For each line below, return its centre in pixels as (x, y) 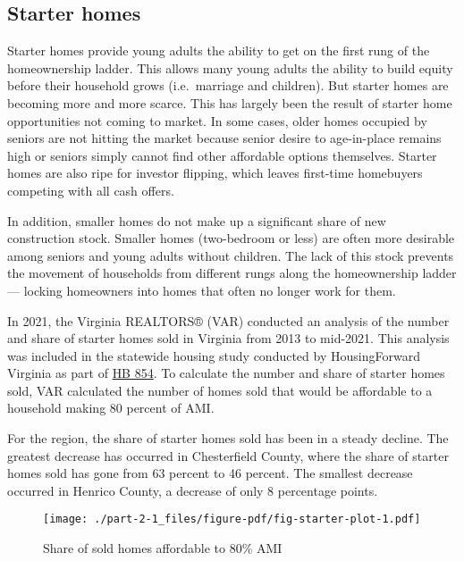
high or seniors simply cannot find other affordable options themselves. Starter (222, 155)
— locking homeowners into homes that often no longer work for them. (202, 290)
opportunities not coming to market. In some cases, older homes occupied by (217, 120)
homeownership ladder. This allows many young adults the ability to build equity (230, 67)
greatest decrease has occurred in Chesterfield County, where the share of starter (228, 455)
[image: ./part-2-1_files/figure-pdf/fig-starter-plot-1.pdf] (232, 519)
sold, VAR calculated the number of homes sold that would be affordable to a (220, 390)
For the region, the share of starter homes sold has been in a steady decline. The (228, 438)
